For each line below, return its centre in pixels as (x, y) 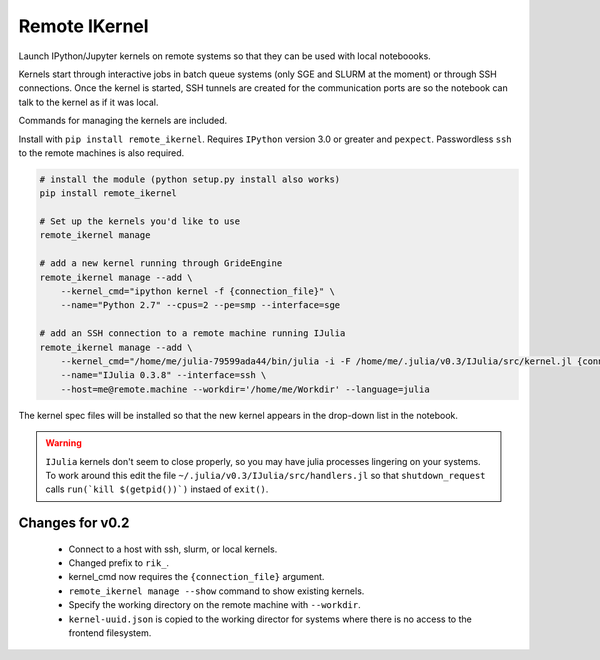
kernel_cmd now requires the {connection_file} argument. (196, 577)
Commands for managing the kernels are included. (123, 121)
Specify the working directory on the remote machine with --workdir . (214, 605)
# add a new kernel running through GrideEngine (161, 263)
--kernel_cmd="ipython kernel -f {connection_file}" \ (197, 291)
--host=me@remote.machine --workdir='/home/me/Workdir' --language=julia (245, 389)
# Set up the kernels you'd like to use (139, 221)
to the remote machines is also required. (101, 152)
